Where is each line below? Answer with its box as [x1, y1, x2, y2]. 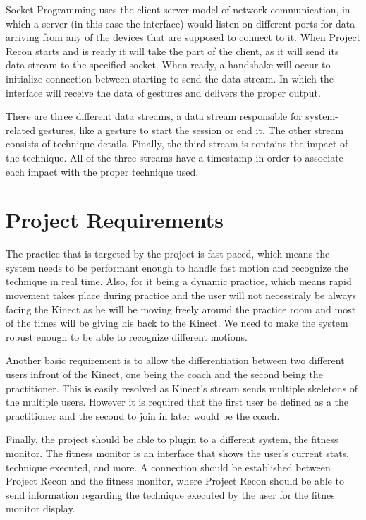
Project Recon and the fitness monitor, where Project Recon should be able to [6, 473, 344, 488]
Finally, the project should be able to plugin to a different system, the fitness [6, 432, 338, 447]
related [6, 122, 36, 137]
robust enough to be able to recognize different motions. [6, 329, 248, 344]
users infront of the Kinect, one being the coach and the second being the [6, 367, 323, 381]
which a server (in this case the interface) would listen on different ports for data [6, 16, 355, 30]
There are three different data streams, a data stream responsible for [6, 109, 303, 123]
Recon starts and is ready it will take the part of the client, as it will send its [6, 43, 339, 58]
